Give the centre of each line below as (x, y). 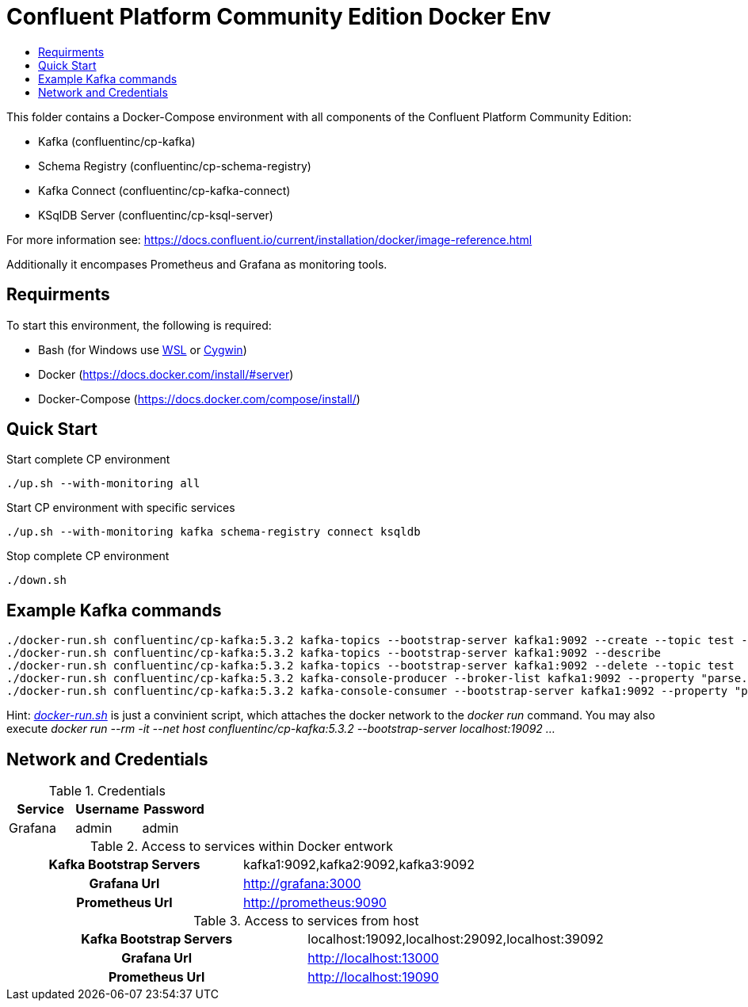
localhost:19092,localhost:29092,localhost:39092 (456, 939)
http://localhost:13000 (373, 958)
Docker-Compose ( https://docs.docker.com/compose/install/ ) (199, 399)
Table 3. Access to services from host (306, 921)
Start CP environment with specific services (121, 508)
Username (107, 809)
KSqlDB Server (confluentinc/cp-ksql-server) (156, 215)
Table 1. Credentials (107, 791)
